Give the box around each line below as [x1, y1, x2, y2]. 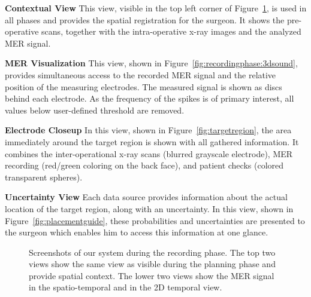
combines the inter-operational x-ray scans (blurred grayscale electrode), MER [5, 147, 293, 160]
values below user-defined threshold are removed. [5, 103, 185, 116]
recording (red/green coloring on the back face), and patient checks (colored [5, 159, 284, 172]
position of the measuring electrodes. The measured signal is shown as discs [5, 80, 282, 93]
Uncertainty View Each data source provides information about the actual [5, 191, 288, 203]
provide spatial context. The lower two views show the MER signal [29, 269, 274, 281]
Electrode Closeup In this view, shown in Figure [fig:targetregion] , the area [5, 124, 292, 136]
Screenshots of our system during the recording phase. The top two [29, 246, 276, 258]
